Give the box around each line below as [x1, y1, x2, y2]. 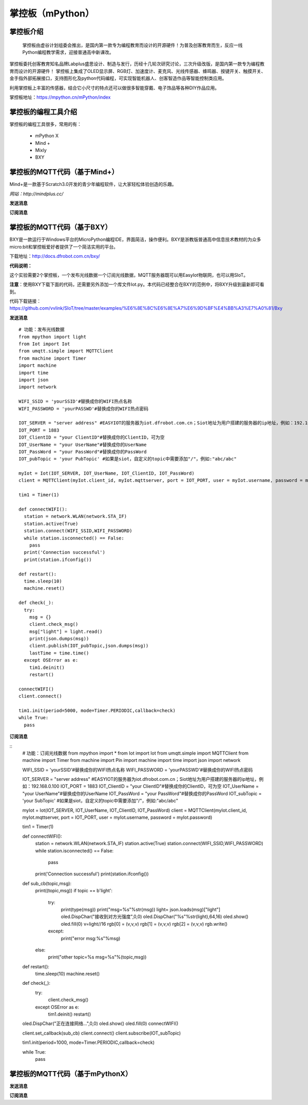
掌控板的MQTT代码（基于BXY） [9, 223, 112, 232]
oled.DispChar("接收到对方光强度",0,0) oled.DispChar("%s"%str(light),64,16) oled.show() [61, 913, 248, 920]
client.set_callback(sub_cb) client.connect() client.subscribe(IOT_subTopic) [22, 1030, 181, 1036]
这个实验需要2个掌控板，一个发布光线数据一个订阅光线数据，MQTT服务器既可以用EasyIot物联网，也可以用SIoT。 [9, 272, 248, 278]
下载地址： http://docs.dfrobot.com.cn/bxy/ [9, 253, 100, 259]
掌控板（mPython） [9, 8, 94, 19]
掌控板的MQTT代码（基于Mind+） [9, 167, 119, 177]
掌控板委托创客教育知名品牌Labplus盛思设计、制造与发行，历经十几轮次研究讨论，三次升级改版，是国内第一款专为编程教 [9, 61, 264, 67]
